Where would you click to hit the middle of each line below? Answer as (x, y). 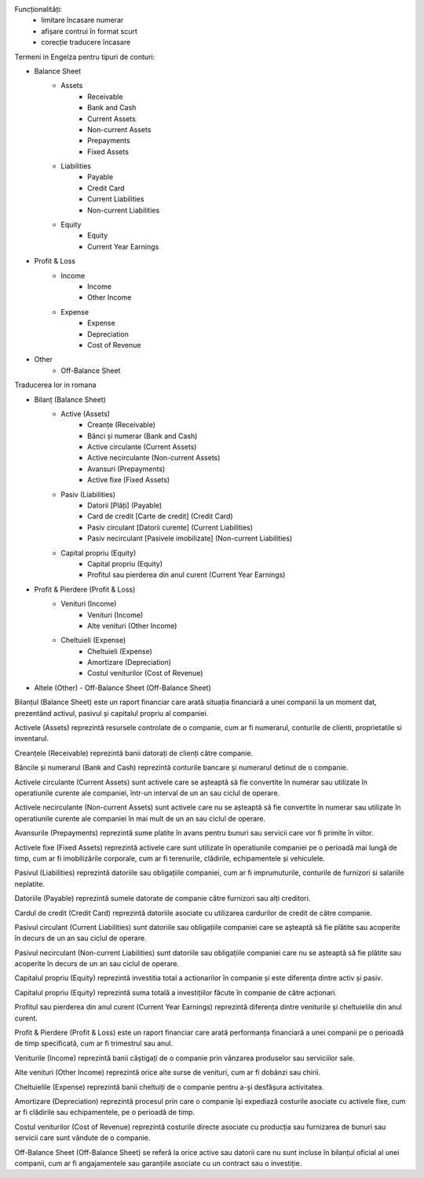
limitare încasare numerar (82, 20)
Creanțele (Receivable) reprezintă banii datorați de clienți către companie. (134, 753)
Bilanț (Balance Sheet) (70, 399)
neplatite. (29, 884)
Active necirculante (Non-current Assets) (154, 458)
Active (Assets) (85, 414)
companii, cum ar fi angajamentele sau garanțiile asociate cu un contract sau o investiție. (158, 1163)
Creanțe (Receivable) (122, 425)
